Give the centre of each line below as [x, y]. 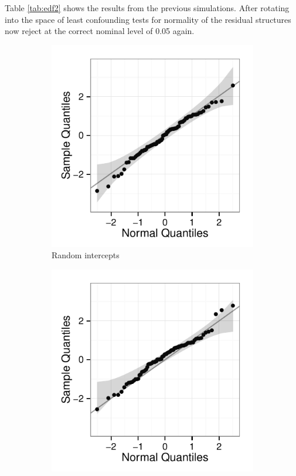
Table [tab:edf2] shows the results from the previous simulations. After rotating [147, 8]
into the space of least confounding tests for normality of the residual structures [148, 19]
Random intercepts [86, 255]
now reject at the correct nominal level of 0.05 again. [100, 31]
